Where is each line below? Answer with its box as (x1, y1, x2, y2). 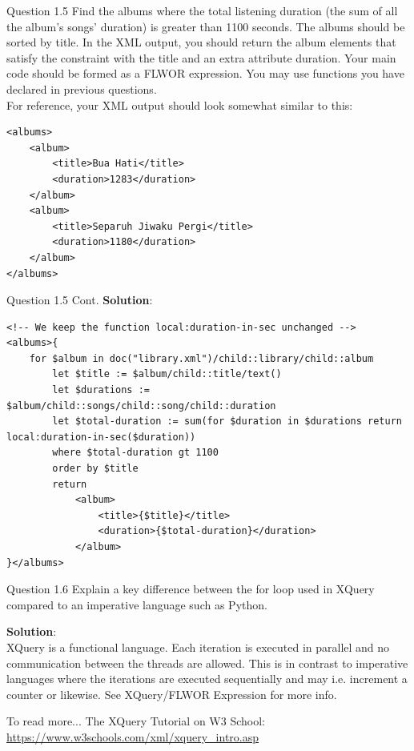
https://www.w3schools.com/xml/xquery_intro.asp (6, 728, 259, 745)
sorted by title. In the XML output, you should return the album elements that (6, 34, 396, 50)
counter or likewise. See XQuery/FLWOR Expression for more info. (6, 685, 337, 702)
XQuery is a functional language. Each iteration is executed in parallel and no (6, 638, 390, 655)
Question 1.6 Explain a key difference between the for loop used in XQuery (6, 580, 375, 597)
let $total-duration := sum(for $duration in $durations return (52, 416, 402, 428)
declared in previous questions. (6, 80, 157, 97)
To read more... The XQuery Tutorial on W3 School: (6, 713, 265, 729)
